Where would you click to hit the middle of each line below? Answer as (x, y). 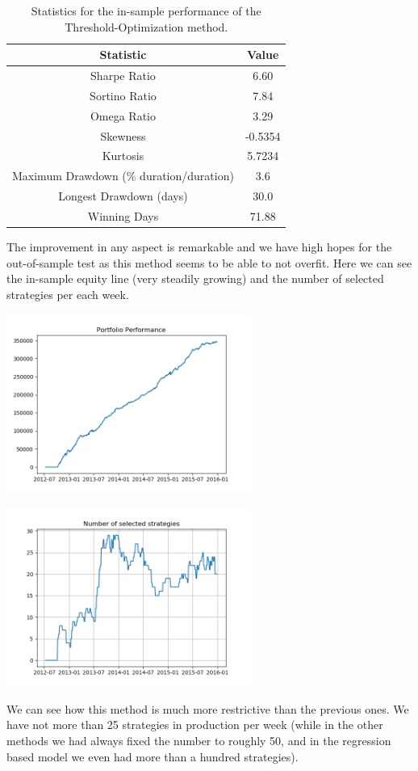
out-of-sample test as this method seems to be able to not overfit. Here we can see (209, 262)
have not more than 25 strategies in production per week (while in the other (195, 725)
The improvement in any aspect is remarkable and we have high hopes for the (199, 247)
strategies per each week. (68, 294)
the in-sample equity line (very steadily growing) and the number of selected (195, 278)
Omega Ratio (123, 115)
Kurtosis (123, 156)
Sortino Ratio (123, 95)
